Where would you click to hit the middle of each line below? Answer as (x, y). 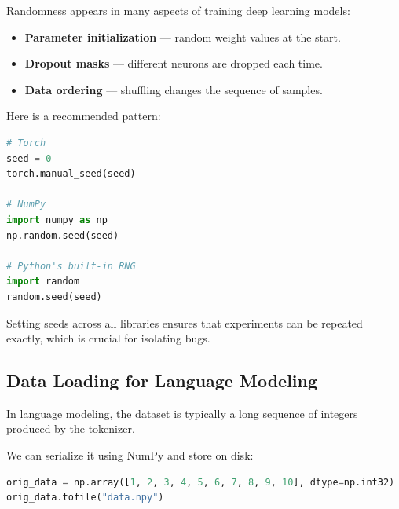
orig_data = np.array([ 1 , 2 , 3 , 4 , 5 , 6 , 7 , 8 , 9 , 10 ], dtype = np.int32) (201, 482)
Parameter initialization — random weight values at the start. (183, 37)
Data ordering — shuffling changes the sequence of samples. (174, 89)
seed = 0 (29, 158)
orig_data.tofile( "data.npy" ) (85, 498)
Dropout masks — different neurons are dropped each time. (174, 63)
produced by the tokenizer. (71, 428)
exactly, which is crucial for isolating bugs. (108, 338)
